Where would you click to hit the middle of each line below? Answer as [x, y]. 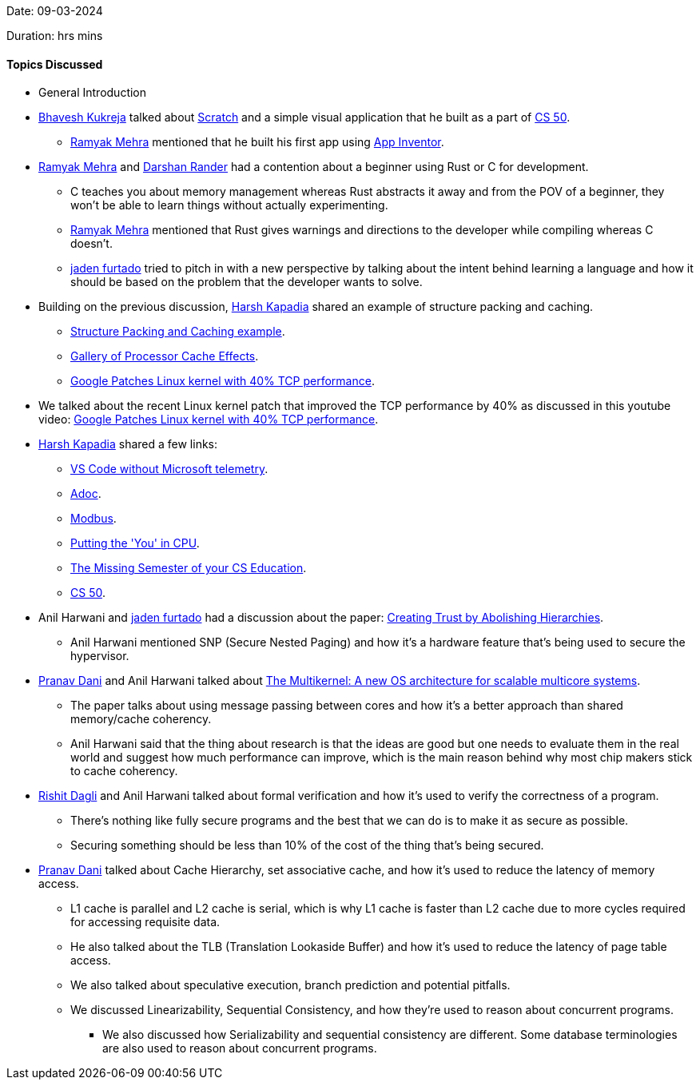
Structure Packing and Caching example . [178, 332]
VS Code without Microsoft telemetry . [169, 469]
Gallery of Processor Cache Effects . [165, 356]
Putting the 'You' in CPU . [135, 543]
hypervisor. [100, 656]
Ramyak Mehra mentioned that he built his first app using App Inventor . [257, 142]
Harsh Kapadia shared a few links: [128, 444]
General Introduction [93, 93]
